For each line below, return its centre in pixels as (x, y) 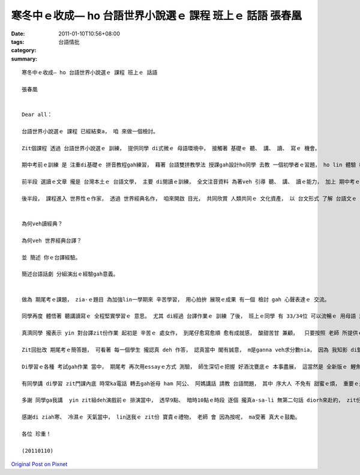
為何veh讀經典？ (42, 224)
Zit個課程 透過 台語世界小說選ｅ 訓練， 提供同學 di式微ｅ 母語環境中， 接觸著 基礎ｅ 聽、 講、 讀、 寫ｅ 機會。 (171, 148)
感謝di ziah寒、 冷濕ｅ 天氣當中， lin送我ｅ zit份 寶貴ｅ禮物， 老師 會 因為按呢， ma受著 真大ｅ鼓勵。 (161, 417)
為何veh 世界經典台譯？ (52, 241)
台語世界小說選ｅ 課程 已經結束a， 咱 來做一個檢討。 (90, 131)
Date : (18, 34)
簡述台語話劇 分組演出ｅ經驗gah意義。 (70, 274)
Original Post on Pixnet (39, 464)
